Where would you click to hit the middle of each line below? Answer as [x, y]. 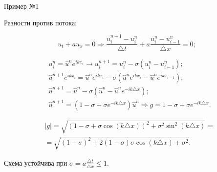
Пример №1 [22, 6]
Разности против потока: [40, 22]
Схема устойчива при [36, 162]
